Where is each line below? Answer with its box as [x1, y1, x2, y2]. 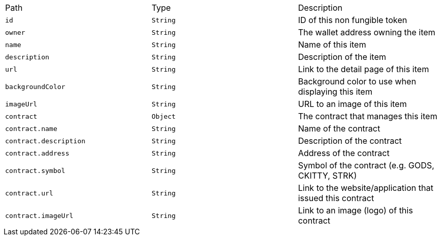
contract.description [5, 137, 86, 145]
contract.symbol [5, 166, 66, 174]
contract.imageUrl [5, 211, 74, 220]
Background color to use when [298, 76, 416, 86]
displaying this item [298, 86, 372, 97]
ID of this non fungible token [298, 15, 407, 25]
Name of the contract [298, 123, 381, 134]
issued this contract [298, 193, 374, 203]
